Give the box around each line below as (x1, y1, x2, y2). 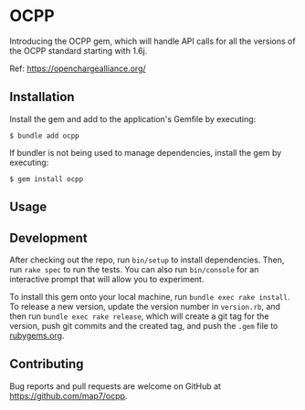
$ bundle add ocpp (9, 131, 79, 140)
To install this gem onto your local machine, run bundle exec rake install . (9, 291, 290, 302)
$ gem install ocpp (9, 174, 84, 183)
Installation (9, 89, 75, 105)
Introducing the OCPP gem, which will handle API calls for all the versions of (9, 36, 296, 46)
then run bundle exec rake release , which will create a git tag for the (9, 311, 269, 322)
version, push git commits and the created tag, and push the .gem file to (9, 320, 279, 331)
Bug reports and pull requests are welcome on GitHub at (9, 380, 222, 392)
